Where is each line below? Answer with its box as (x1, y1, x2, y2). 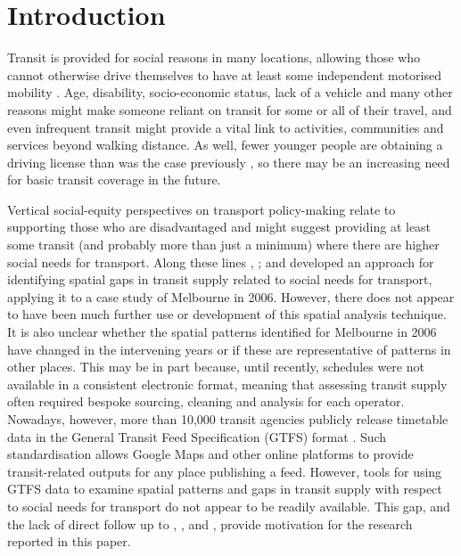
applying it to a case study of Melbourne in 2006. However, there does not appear (7, 287, 455, 306)
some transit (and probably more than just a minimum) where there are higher (7, 235, 440, 254)
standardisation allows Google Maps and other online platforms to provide (7, 445, 414, 463)
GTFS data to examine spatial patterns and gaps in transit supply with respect (7, 479, 442, 498)
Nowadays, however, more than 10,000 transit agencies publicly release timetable (7, 410, 449, 428)
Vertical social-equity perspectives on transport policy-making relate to (7, 200, 396, 218)
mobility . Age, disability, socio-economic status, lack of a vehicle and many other (7, 83, 453, 102)
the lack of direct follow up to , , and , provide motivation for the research (7, 514, 413, 533)
